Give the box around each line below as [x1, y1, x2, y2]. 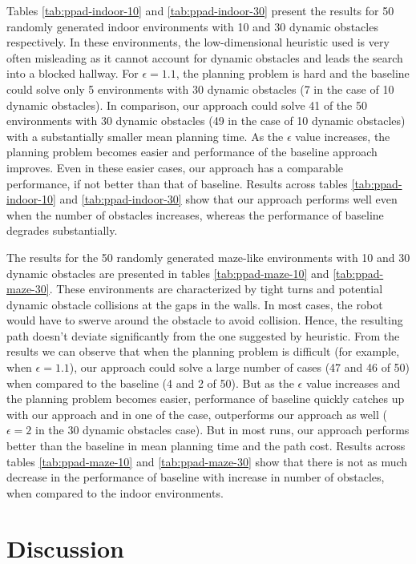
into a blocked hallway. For [6, 65, 139, 82]
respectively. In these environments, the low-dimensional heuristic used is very [6, 34, 390, 50]
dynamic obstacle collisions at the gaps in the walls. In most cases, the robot [6, 296, 383, 312]
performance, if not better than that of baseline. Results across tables [6, 175, 348, 191]
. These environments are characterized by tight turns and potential [49, 280, 383, 297]
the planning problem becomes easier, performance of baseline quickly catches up [6, 390, 405, 407]
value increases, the [295, 127, 390, 144]
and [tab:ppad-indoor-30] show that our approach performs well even [59, 191, 398, 207]
